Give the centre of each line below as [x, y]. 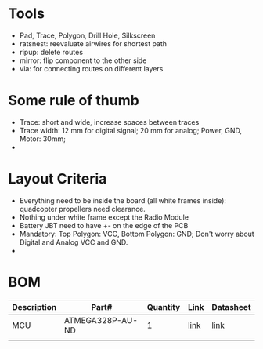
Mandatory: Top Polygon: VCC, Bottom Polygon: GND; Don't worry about [137, 234]
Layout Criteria [58, 179]
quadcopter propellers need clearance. [83, 209]
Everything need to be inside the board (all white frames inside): [123, 200]
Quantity [164, 307]
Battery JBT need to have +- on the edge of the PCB [104, 225]
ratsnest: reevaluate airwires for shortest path [93, 43]
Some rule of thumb [74, 101]
